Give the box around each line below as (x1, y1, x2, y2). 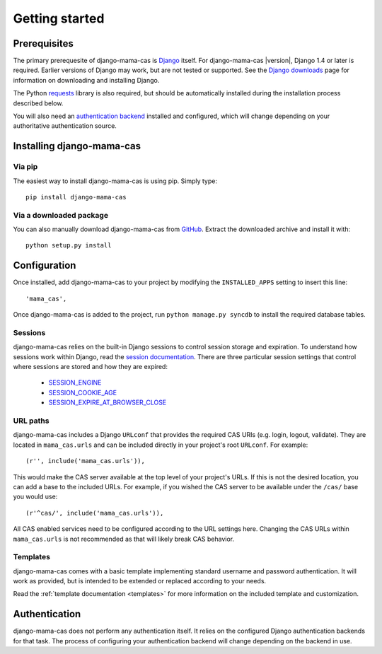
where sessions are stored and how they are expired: (13, 363, 168, 371)
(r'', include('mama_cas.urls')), (25, 457, 145, 465)
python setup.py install (25, 241, 112, 250)
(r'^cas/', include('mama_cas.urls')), (25, 509, 164, 517)
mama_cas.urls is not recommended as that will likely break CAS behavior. (13, 535, 235, 543)
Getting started (13, 11, 105, 26)
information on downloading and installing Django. (13, 76, 160, 84)
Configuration (13, 259, 76, 271)
